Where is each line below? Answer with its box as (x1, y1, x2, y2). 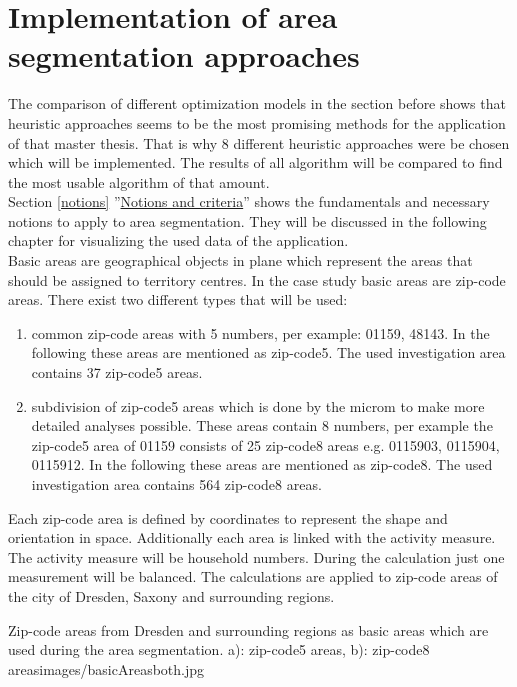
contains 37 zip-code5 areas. (31, 362, 203, 383)
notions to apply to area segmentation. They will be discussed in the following (8, 210, 487, 231)
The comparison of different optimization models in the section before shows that (8, 93, 506, 114)
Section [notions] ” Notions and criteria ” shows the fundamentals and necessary (8, 191, 490, 212)
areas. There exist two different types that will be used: (8, 289, 348, 310)
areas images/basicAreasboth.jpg (8, 658, 205, 679)
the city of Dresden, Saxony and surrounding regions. (8, 585, 335, 606)
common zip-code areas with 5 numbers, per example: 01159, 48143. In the (31, 322, 490, 343)
